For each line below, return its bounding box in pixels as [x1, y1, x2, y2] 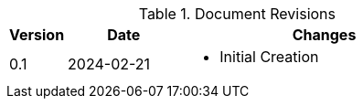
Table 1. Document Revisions [138, 5, 336, 23]
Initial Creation [219, 48, 319, 66]
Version [9, 26, 65, 44]
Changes [292, 26, 357, 44]
